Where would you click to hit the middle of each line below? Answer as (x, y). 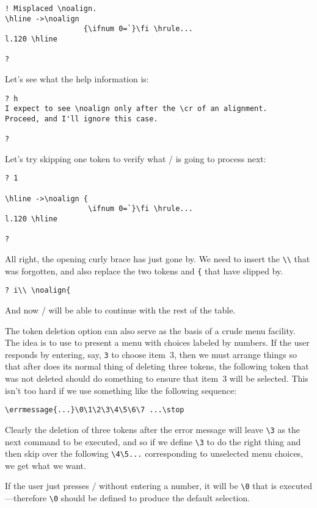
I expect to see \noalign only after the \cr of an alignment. (136, 109)
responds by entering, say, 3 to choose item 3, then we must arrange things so (151, 354)
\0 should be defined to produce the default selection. (150, 498)
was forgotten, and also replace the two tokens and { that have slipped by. (144, 270)
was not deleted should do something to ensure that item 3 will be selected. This (157, 378)
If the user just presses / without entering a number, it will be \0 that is (141, 486)
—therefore (26, 498)
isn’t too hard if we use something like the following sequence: (121, 390)
